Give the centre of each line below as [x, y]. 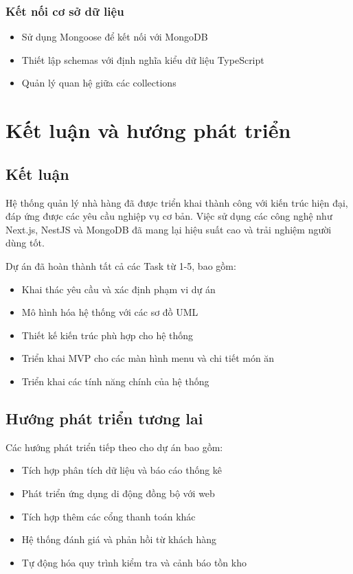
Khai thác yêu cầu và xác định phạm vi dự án [118, 289]
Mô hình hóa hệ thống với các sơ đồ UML [110, 312]
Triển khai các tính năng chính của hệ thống [115, 381]
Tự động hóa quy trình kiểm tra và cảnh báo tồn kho [134, 562]
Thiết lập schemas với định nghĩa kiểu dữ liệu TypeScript [143, 59]
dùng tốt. [25, 243]
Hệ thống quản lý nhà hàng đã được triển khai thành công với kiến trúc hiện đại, [177, 202]
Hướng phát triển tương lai [104, 418]
